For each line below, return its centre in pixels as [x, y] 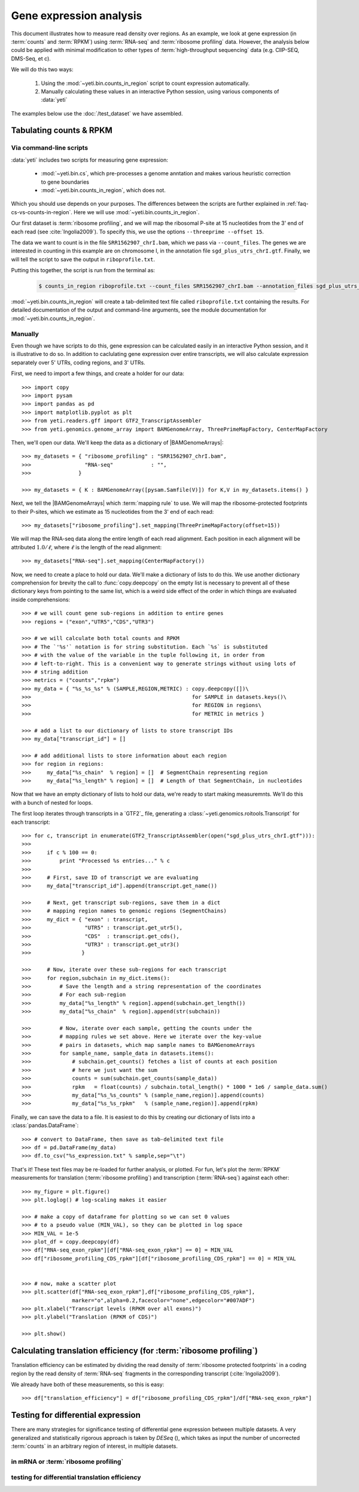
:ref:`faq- [297, 204]
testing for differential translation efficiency [76, 1478]
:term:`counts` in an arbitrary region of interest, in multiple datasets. [94, 1446]
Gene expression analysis [77, 16]
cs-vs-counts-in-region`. [42, 212]
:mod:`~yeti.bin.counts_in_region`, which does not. [103, 190]
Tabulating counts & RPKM [62, 131]
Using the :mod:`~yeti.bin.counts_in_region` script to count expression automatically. [145, 83]
